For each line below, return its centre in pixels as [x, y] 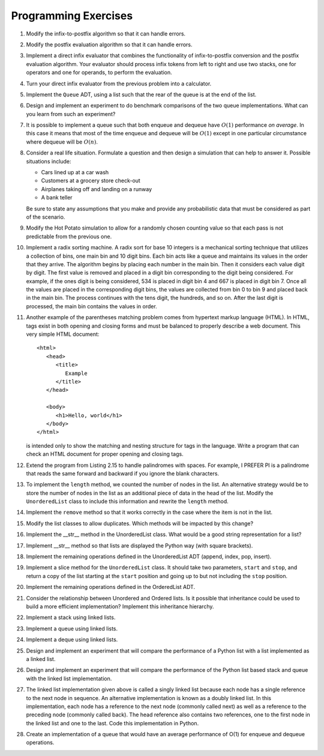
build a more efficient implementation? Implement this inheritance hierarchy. [120, 606]
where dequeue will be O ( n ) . [62, 142]
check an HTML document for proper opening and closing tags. [105, 454]
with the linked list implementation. [69, 678]
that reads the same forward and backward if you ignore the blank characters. [122, 473]
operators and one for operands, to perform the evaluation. [99, 73]
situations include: [49, 161]
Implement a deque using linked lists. [72, 639]
